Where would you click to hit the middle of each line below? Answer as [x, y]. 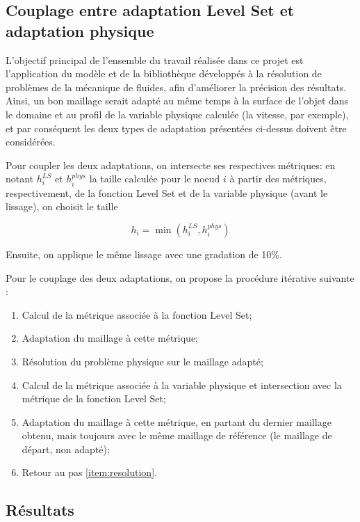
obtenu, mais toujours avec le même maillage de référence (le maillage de [177, 435]
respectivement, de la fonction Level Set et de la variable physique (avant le [167, 192]
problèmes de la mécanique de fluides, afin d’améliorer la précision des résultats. [176, 87]
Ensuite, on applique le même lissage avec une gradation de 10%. [144, 254]
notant [20, 179]
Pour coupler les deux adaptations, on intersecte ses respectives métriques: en [171, 165]
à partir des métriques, [278, 179]
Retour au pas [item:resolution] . [89, 472]
